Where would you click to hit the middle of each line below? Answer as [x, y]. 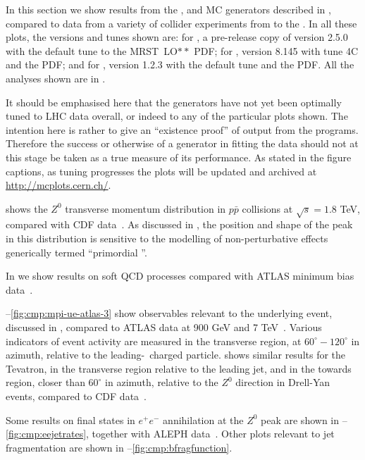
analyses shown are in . [56, 78]
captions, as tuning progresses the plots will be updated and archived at [161, 171]
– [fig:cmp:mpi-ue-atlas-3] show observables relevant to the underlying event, [169, 313]
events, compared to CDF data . [76, 396]
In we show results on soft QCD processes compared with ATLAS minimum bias [180, 276]
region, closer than [45, 382]
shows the [27, 208]
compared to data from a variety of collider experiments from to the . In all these [181, 23]
